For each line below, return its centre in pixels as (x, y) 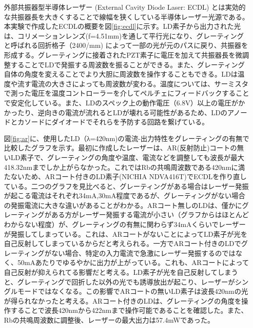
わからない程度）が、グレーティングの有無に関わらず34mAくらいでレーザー (125, 224)
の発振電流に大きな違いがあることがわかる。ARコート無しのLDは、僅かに (123, 205)
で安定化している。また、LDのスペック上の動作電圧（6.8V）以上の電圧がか (125, 102)
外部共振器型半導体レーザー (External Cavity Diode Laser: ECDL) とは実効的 (125, 7)
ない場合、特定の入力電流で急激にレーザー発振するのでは (143, 253)
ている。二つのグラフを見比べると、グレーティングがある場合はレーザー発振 (126, 186)
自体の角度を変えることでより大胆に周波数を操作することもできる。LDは (121, 74)
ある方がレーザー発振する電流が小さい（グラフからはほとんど (150, 215)
